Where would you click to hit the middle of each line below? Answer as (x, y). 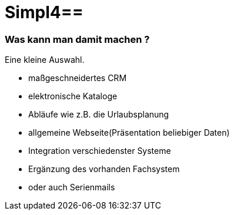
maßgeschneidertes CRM (78, 78)
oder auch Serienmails (72, 187)
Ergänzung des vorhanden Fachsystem (104, 169)
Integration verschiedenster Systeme (100, 151)
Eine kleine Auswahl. (45, 60)
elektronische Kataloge (73, 96)
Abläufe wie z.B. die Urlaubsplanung (99, 115)
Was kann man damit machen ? (77, 39)
